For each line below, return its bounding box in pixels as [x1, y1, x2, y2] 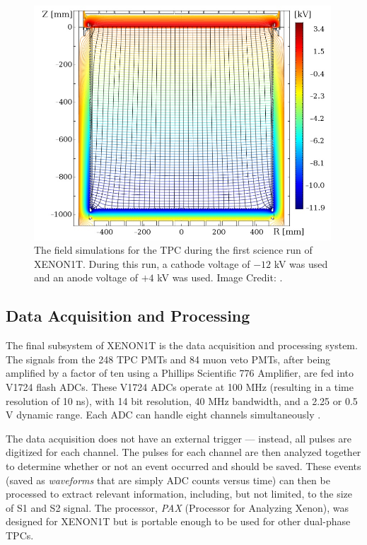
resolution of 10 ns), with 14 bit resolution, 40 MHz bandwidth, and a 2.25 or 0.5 [6, 393, 358, 408]
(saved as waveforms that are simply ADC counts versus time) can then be [6, 472, 330, 487]
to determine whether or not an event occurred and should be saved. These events [6, 458, 361, 473]
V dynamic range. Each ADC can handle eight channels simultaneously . [6, 407, 321, 422]
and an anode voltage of [34, 270, 139, 285]
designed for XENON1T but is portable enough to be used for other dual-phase [6, 514, 351, 529]
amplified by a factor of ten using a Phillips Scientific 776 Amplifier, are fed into [6, 365, 354, 380]
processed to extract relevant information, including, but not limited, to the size [6, 486, 353, 501]
